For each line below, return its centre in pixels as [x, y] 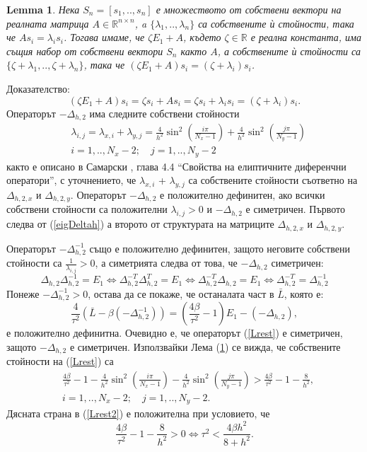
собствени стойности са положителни [87, 209]
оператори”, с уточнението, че [71, 180]
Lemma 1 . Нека [43, 9]
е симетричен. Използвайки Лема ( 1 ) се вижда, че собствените [205, 346]
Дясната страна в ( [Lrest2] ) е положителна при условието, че [138, 413]
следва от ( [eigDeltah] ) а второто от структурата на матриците [140, 224]
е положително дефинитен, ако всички [243, 194]
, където [202, 37]
